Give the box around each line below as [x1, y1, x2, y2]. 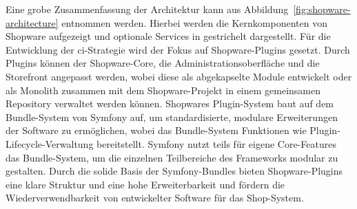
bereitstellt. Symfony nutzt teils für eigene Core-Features [96, 136, 336, 151]
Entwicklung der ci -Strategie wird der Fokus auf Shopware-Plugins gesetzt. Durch [6, 42, 350, 56]
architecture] [6, 15, 59, 30]
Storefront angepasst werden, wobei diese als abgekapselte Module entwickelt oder [6, 69, 352, 83]
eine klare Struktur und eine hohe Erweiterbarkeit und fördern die [6, 177, 285, 191]
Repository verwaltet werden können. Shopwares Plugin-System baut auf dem [6, 96, 334, 111]
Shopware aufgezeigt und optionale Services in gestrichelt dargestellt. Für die [6, 29, 331, 43]
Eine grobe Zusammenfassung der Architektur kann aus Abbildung [6, 2, 289, 16]
